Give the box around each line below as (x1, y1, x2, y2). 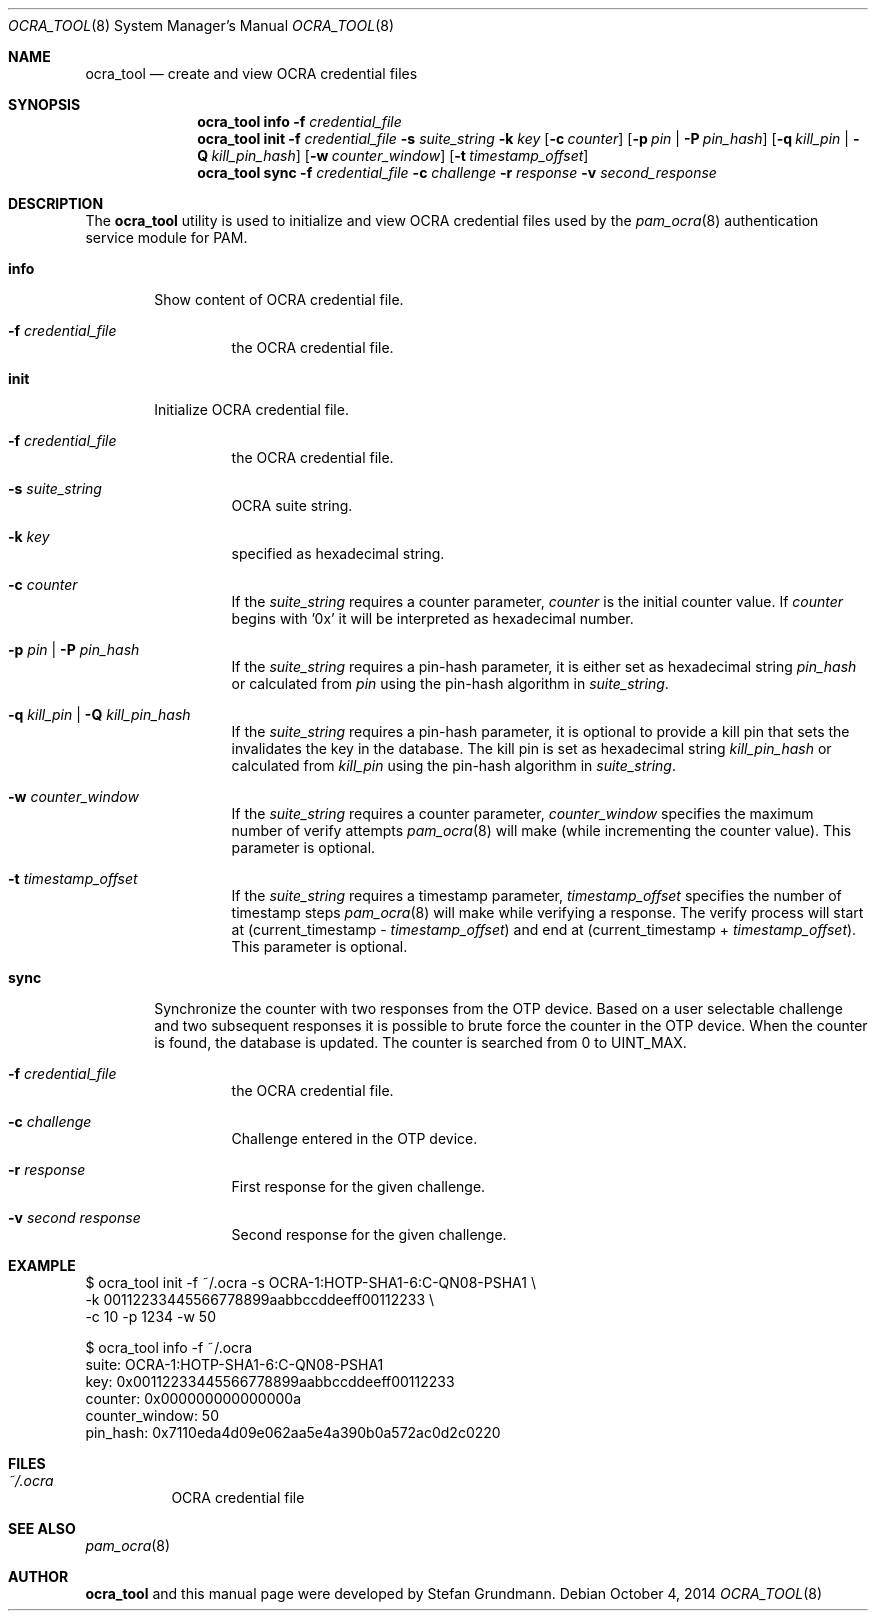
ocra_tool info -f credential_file (197, 113, 402, 130)
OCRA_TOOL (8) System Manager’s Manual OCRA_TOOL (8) (8, 17, 395, 34)
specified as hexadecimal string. (231, 545, 445, 562)
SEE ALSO (8, 1520, 76, 1537)
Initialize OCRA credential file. (154, 401, 349, 418)
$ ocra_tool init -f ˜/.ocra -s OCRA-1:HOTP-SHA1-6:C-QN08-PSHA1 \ (85, 1274, 536, 1291)
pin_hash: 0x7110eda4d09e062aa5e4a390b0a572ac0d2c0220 (85, 1424, 501, 1441)
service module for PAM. (85, 229, 248, 246)
